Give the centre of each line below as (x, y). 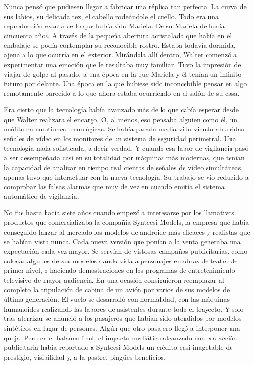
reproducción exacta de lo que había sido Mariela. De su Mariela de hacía (114, 26)
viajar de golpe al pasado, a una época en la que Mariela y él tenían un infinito (123, 74)
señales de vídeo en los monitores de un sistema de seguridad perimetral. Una (120, 138)
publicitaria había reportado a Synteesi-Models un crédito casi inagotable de (118, 347)
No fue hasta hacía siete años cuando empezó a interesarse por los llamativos (119, 212)
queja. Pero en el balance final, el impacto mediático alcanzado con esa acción (121, 337)
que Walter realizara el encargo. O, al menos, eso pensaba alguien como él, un (121, 119)
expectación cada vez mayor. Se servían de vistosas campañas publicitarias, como (126, 251)
